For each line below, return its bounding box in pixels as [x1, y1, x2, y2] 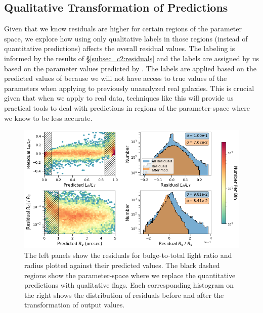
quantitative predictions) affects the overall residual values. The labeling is [4, 43, 235, 54]
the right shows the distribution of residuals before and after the [24, 289, 224, 300]
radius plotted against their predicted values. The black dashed [24, 260, 220, 270]
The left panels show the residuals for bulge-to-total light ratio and [24, 250, 232, 260]
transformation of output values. [24, 299, 125, 310]
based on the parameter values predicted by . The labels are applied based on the [4, 63, 256, 73]
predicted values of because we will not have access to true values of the [4, 73, 227, 83]
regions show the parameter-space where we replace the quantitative [24, 270, 236, 280]
